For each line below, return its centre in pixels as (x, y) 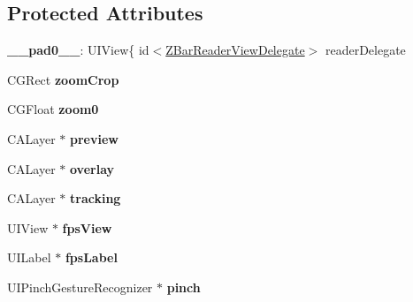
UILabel (29, 257)
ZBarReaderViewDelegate (235, 50)
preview (94, 138)
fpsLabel (91, 257)
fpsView (87, 227)
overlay (92, 168)
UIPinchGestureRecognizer (80, 287)
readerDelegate (365, 50)
